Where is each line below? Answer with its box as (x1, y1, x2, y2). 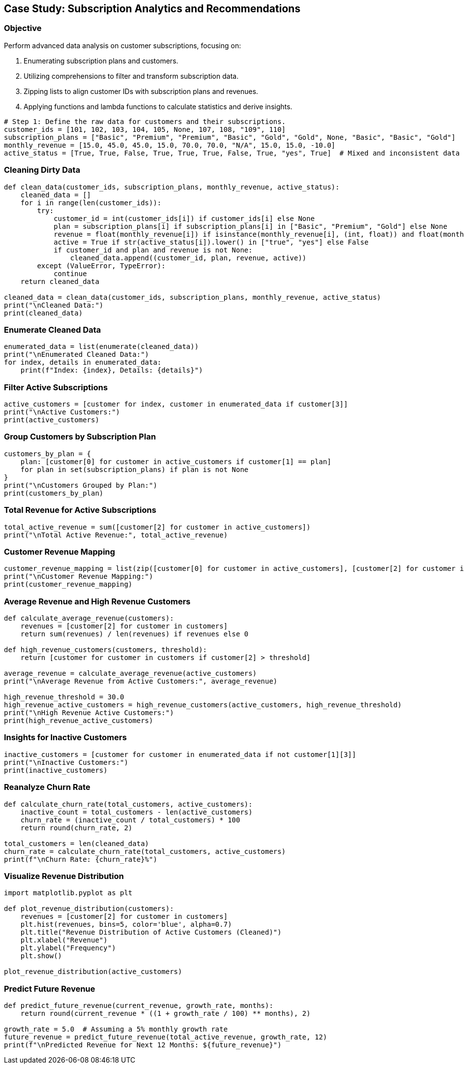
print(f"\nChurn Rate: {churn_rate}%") (4, 855, 157, 863)
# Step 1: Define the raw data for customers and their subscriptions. (4, 117, 286, 126)
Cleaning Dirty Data (4, 165, 81, 175)
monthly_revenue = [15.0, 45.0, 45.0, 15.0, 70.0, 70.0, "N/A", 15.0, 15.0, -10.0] (4, 141, 336, 149)
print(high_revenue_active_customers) (4, 717, 153, 725)
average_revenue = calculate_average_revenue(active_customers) (4, 669, 257, 678)
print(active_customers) (4, 416, 99, 424)
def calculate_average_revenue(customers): (4, 614, 174, 623)
